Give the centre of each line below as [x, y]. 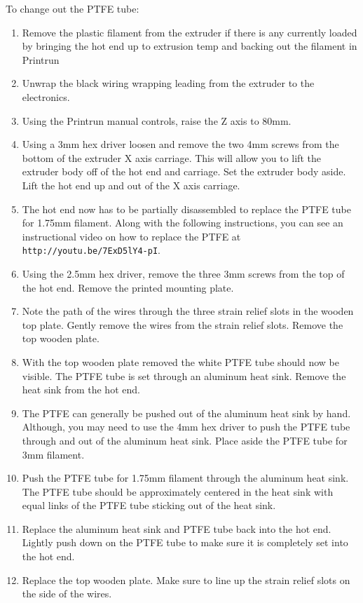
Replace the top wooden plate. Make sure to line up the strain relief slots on [186, 580]
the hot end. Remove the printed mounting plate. [128, 287]
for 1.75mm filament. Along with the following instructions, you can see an [183, 223]
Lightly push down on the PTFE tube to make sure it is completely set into [185, 542]
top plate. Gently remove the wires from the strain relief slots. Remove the [183, 324]
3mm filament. [53, 454]
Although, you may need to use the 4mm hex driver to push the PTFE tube [186, 427]
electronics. [46, 96]
